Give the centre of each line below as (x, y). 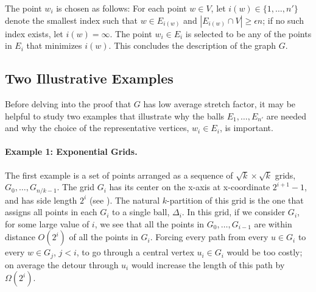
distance (20, 237)
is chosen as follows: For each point (121, 8)
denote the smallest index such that (71, 20)
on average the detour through (62, 264)
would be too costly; (265, 252)
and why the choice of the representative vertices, (97, 128)
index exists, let (34, 33)
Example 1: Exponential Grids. (71, 151)
